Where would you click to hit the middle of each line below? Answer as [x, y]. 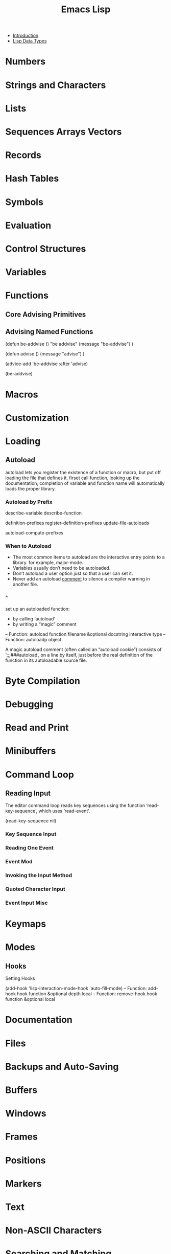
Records [23, 155]
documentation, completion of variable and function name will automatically [85, 483]
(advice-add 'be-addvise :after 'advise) [47, 364]
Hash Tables [32, 179]
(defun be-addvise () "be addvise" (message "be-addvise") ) [69, 344]
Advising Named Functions [49, 332]
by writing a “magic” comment [44, 624]
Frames [22, 1137]
